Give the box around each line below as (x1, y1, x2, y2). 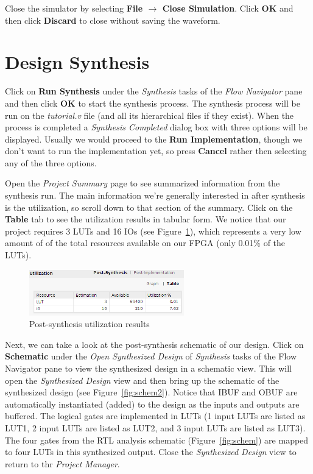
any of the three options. (5, 156, 97, 169)
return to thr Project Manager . (5, 457, 120, 470)
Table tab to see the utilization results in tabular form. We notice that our (5, 213, 286, 225)
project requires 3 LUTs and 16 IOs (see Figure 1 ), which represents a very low (5, 224, 301, 237)
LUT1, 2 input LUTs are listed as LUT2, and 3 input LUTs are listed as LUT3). (5, 422, 306, 434)
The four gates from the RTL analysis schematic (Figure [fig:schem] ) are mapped (5, 433, 309, 446)
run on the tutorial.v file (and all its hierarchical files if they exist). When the (5, 108, 294, 121)
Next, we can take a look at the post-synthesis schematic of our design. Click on (5, 338, 304, 350)
